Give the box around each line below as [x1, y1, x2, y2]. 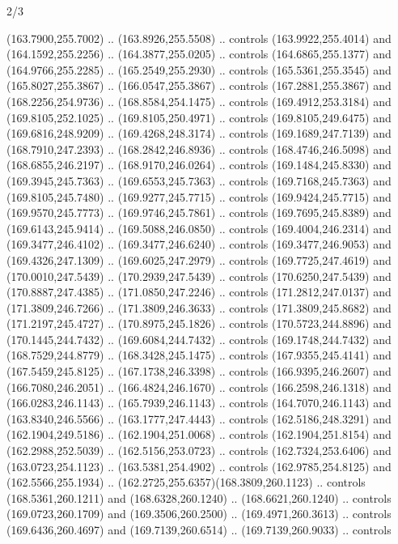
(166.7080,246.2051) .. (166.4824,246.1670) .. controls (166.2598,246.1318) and [6, 378, 392, 395]
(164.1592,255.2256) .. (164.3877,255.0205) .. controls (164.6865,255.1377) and [6, 45, 392, 62]
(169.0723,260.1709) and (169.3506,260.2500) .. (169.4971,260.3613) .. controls [6, 505, 392, 522]
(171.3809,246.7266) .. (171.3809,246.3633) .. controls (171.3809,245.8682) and [6, 299, 392, 316]
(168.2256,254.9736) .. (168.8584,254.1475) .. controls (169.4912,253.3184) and [6, 92, 392, 109]
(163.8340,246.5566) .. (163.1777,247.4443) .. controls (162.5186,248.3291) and [6, 410, 392, 427]
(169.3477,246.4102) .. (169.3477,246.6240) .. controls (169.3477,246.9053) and [6, 236, 392, 253]
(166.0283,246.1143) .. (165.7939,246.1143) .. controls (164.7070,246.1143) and [6, 394, 392, 411]
